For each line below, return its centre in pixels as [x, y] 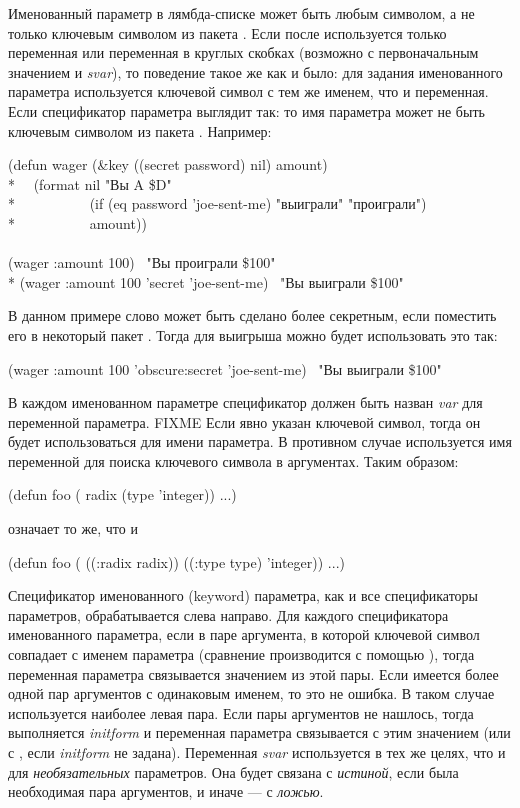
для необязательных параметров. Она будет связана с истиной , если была [233, 771]
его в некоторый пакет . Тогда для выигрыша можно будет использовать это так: [253, 334]
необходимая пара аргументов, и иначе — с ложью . [166, 791]
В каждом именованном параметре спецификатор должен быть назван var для [245, 402]
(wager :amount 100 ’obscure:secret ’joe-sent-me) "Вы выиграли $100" [225, 368]
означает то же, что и [73, 528]
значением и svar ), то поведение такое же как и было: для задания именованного [255, 71]
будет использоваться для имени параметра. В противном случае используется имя [260, 441]
